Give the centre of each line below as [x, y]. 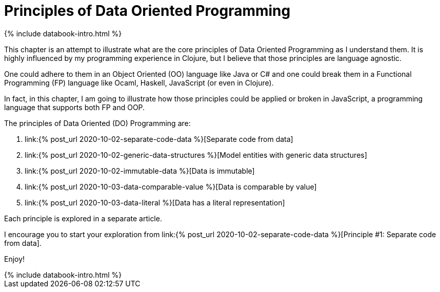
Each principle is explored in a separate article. [83, 218]
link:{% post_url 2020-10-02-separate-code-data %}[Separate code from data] [159, 139]
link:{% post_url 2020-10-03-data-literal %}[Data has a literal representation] [155, 202]
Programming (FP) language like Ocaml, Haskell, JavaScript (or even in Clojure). [139, 82]
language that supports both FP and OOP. [75, 107]
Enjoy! [15, 259]
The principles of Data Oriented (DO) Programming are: [97, 123]
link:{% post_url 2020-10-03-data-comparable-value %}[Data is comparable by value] [171, 186]
